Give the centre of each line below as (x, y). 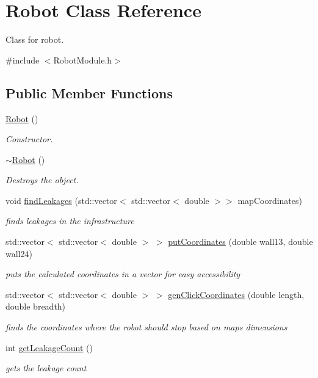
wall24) (19, 253)
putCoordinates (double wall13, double (240, 242)
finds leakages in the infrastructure (70, 221)
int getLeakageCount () (49, 347)
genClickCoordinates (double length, (236, 294)
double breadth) (36, 306)
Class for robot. (35, 39)
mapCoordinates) (270, 200)
